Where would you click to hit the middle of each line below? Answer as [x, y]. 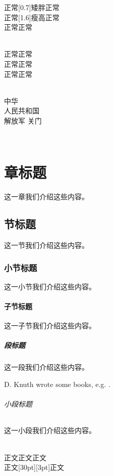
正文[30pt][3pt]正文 [34, 467]
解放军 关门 [23, 120]
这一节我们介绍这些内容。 [46, 245]
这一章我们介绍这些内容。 [46, 197]
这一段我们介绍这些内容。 [46, 367]
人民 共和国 [22, 111]
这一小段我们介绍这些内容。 [50, 430]
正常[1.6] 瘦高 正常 [32, 17]
